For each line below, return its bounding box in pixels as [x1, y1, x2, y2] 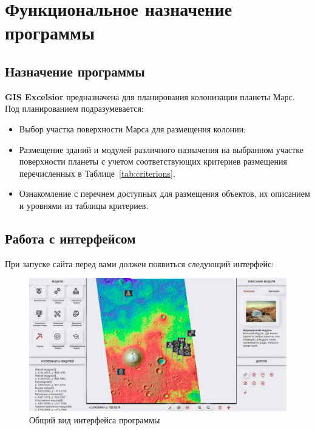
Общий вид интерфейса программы [29, 413, 160, 426]
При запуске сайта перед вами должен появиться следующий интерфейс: [5, 257, 274, 270]
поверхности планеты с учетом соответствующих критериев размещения [19, 155, 287, 168]
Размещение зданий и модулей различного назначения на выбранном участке [19, 143, 304, 155]
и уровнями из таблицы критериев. [19, 199, 149, 211]
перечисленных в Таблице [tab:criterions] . [19, 166, 175, 179]
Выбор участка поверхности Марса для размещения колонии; [19, 122, 246, 135]
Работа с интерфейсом [5, 228, 136, 247]
